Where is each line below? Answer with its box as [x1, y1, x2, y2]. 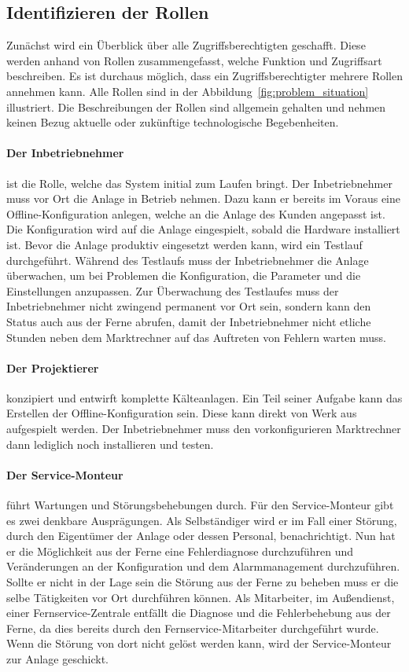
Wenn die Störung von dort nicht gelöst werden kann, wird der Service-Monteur [6, 635, 392, 652]
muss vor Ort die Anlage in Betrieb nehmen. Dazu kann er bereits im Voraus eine [6, 190, 401, 207]
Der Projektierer [6, 359, 99, 376]
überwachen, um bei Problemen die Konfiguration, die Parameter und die [6, 267, 361, 284]
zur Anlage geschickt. [6, 651, 109, 666]
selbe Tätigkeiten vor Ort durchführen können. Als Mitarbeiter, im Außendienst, [6, 589, 395, 605]
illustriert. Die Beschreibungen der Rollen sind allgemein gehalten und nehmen [6, 98, 386, 115]
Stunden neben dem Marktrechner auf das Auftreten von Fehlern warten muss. [6, 329, 386, 345]
